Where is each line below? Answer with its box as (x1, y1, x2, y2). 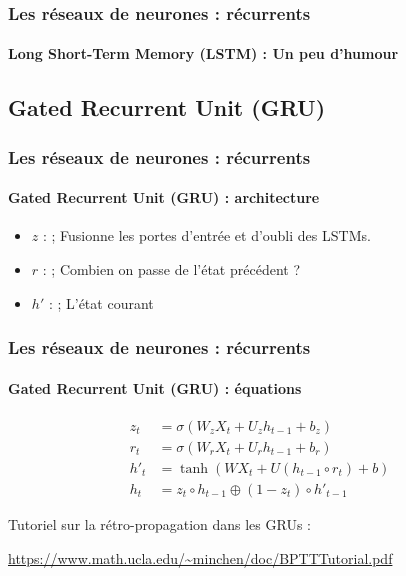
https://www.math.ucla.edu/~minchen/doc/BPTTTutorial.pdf (8, 547, 393, 568)
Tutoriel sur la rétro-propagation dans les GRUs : (8, 514, 311, 534)
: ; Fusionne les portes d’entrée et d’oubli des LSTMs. (42, 225, 371, 246)
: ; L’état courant (48, 292, 154, 313)
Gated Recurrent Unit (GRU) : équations (8, 377, 302, 398)
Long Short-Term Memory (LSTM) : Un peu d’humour (8, 43, 399, 64)
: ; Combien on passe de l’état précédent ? (42, 259, 300, 280)
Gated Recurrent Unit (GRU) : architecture (8, 187, 320, 208)
